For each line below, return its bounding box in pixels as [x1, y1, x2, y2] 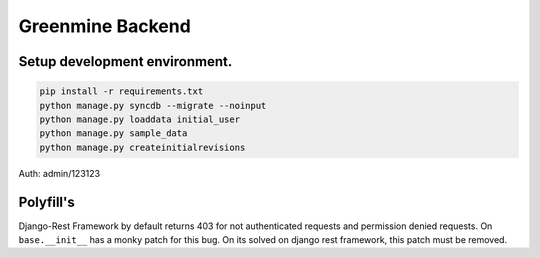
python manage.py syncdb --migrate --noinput [39, 100, 267, 111]
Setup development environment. [18, 53, 233, 70]
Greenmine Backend [18, 15, 192, 37]
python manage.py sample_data [39, 128, 188, 139]
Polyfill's [18, 193, 75, 210]
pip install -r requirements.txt [39, 86, 204, 97]
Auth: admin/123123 [18, 167, 100, 179]
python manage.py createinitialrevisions [39, 141, 246, 153]
